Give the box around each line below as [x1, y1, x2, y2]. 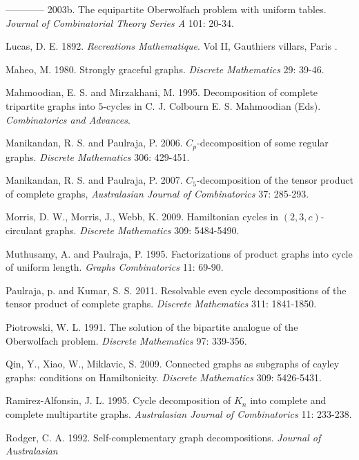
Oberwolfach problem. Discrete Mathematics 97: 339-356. [6, 333, 247, 347]
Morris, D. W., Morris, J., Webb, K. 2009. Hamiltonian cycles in [6, 209, 279, 224]
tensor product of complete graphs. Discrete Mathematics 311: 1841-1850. [6, 296, 317, 311]
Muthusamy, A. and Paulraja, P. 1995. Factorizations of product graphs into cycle [6, 246, 353, 260]
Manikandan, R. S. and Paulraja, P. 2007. [6, 173, 183, 187]
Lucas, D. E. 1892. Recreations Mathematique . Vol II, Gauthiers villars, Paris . [6, 39, 338, 53]
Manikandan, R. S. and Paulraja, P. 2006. [6, 135, 183, 150]
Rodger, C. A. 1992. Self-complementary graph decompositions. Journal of [6, 430, 321, 444]
